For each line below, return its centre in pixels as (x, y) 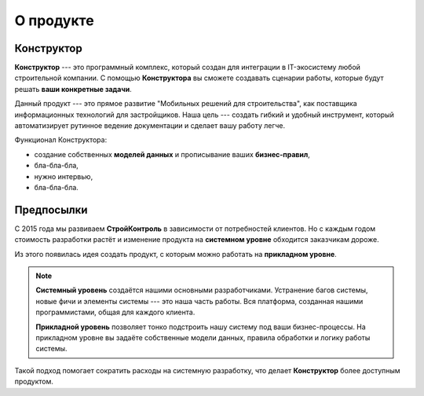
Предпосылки (51, 209)
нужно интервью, (64, 176)
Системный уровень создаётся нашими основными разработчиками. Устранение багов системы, (202, 290)
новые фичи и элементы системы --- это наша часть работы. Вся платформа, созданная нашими (199, 301)
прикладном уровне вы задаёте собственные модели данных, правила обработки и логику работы (203, 337)
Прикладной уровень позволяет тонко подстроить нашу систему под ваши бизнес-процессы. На (201, 327)
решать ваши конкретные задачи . (73, 89)
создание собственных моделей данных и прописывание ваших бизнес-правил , (172, 154)
